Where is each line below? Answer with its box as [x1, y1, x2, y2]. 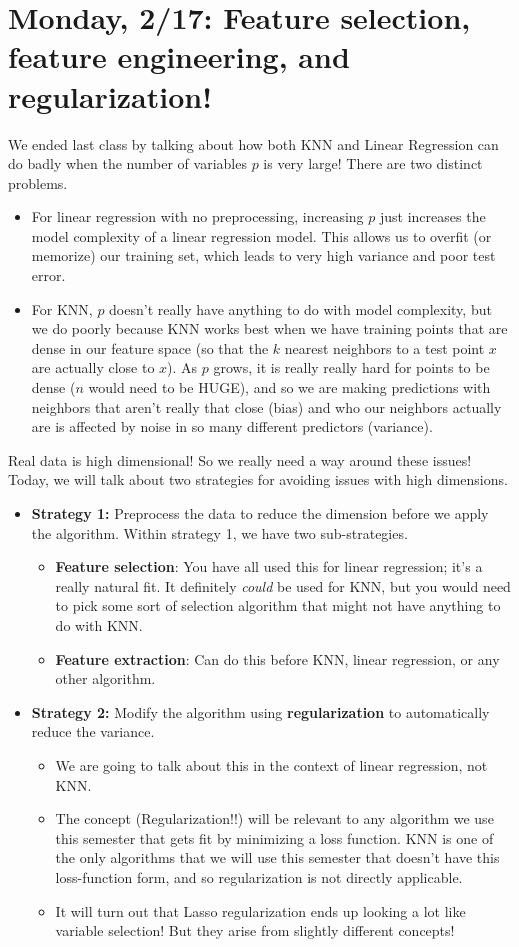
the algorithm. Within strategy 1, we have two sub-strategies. [31, 522, 408, 543]
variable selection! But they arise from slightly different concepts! [55, 920, 455, 941]
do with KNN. [55, 614, 143, 635]
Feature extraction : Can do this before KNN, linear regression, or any [55, 648, 500, 669]
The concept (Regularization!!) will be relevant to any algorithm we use [55, 808, 494, 829]
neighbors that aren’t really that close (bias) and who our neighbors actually [31, 396, 502, 417]
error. [31, 265, 66, 286]
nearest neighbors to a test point [284, 337, 485, 358]
